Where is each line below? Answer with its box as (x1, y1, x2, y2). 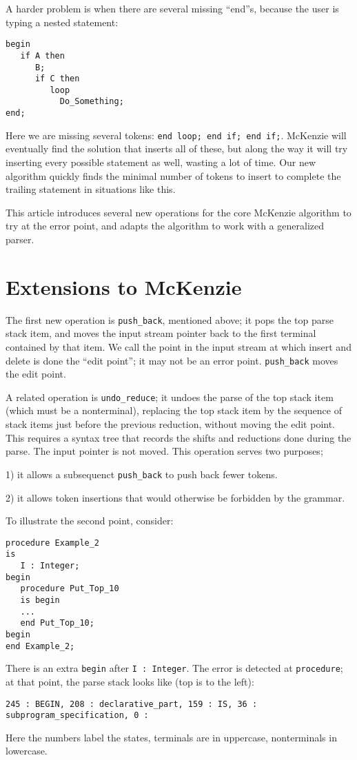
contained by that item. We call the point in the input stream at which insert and (6, 339, 351, 353)
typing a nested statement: (6, 14, 119, 29)
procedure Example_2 (6, 537, 100, 548)
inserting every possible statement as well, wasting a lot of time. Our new (6, 155, 316, 170)
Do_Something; (59, 96, 124, 107)
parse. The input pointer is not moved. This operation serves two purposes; (6, 444, 323, 458)
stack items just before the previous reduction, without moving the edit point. (6, 417, 336, 431)
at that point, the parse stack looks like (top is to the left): (6, 674, 254, 688)
